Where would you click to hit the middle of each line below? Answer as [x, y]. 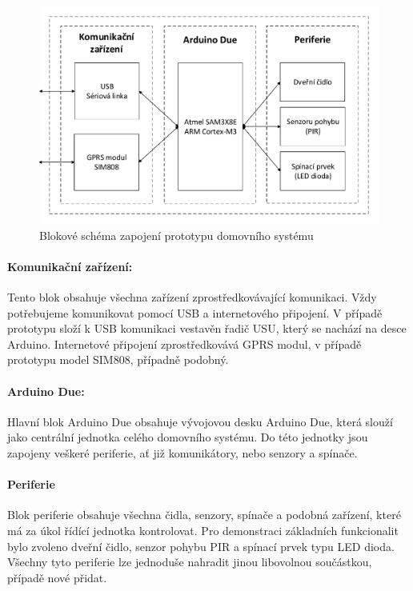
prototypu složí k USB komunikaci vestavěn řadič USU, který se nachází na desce [207, 328]
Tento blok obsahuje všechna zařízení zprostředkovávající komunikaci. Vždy [192, 297]
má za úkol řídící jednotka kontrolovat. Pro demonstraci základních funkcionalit [203, 530]
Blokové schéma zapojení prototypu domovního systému [176, 235]
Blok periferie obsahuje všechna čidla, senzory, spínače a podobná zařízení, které [204, 515]
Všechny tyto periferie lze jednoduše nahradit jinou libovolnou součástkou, [190, 562]
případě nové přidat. [57, 577]
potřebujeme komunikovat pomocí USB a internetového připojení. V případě [195, 312]
